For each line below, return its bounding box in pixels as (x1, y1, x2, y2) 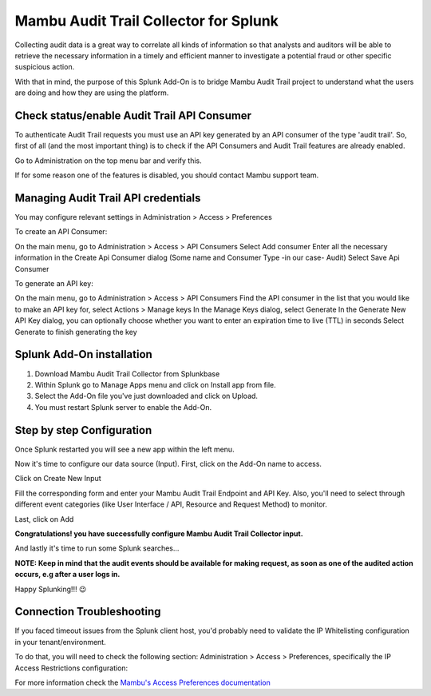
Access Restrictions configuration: (14, 663, 129, 673)
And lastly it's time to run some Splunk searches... (14, 543, 180, 553)
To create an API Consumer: (14, 227, 108, 237)
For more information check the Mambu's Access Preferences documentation (14, 678, 271, 687)
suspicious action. (14, 62, 75, 72)
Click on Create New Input (14, 474, 101, 483)
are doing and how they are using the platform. (14, 88, 169, 97)
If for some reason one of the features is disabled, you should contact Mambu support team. (14, 170, 319, 180)
